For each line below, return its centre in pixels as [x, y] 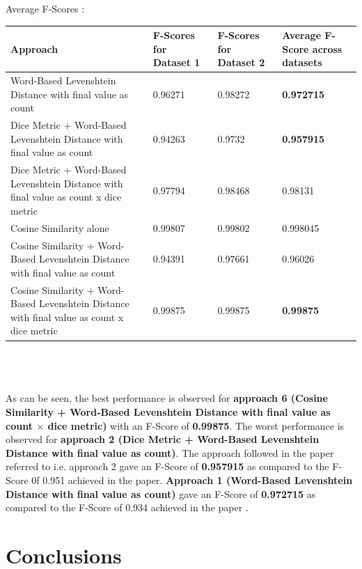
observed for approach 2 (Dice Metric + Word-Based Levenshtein [163, 439]
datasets [302, 62]
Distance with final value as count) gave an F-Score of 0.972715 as [161, 493]
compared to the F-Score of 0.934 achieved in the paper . [127, 507]
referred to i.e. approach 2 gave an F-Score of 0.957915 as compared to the [167, 466]
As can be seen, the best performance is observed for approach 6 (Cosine [167, 398]
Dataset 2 [241, 62]
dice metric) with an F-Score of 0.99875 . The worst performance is [196, 425]
